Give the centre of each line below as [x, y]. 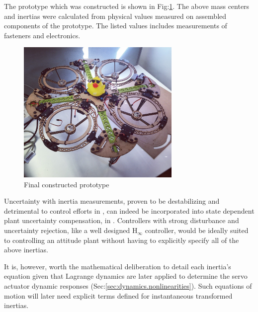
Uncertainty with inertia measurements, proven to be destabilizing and [112, 201]
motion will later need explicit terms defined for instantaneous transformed [118, 295]
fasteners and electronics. [42, 35]
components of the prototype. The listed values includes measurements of [116, 26]
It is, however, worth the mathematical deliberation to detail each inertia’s [118, 266]
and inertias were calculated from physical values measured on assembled [115, 16]
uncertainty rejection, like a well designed [67, 230]
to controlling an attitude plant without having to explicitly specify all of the [122, 240]
